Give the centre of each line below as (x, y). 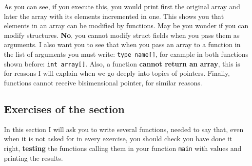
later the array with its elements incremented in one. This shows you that (114, 16)
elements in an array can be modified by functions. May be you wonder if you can (126, 25)
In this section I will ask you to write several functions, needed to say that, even (124, 129)
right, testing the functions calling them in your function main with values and (123, 148)
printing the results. (34, 158)
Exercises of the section (64, 108)
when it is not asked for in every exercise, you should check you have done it (118, 139)
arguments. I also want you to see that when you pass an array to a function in (122, 44)
